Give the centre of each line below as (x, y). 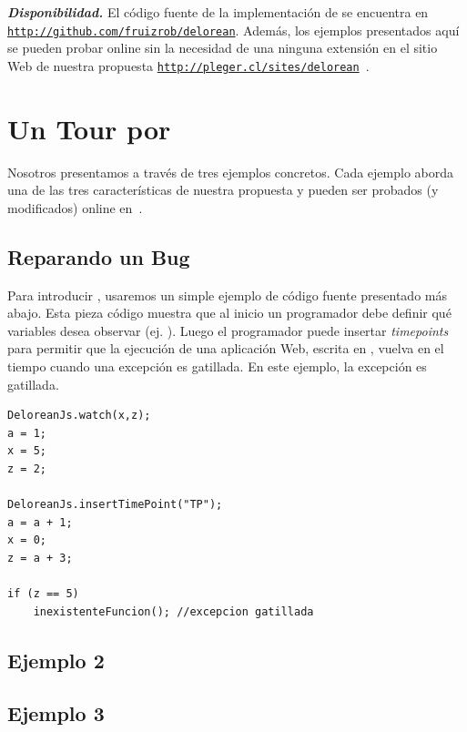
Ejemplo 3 (56, 713)
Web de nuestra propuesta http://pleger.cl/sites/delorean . (188, 65)
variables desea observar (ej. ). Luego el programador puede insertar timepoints (228, 330)
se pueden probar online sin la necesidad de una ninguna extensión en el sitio (223, 48)
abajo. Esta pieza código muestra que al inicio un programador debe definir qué (229, 313)
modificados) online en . (75, 207)
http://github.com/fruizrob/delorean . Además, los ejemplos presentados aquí (233, 30)
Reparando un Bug (99, 256)
